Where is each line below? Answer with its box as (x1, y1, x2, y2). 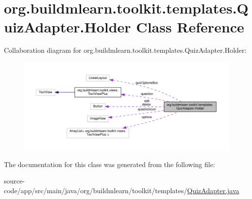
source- (4, 175, 25, 185)
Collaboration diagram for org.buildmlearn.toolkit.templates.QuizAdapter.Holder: (4, 45, 247, 55)
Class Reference (136, 17, 244, 37)
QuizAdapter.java (187, 185, 239, 195)
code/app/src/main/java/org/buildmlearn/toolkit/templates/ (4, 185, 187, 195)
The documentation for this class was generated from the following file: (4, 159, 215, 169)
